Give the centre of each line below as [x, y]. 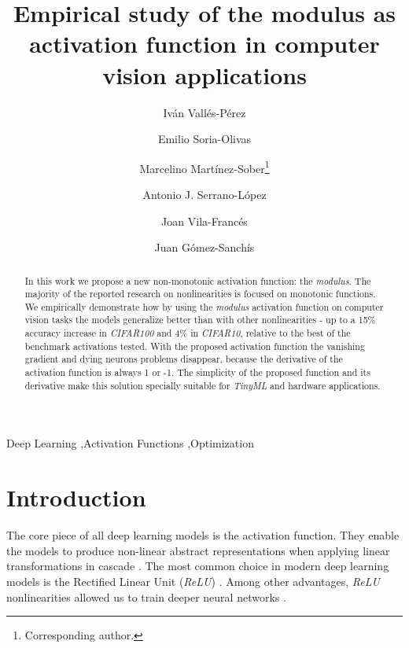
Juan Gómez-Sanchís [204, 247]
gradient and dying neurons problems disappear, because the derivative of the [184, 359]
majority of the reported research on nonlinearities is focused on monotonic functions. [200, 294]
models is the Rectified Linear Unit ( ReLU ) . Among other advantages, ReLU [193, 581]
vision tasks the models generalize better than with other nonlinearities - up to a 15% [200, 320]
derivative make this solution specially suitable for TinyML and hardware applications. [203, 385]
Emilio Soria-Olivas [204, 139]
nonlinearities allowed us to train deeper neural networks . [146, 596]
